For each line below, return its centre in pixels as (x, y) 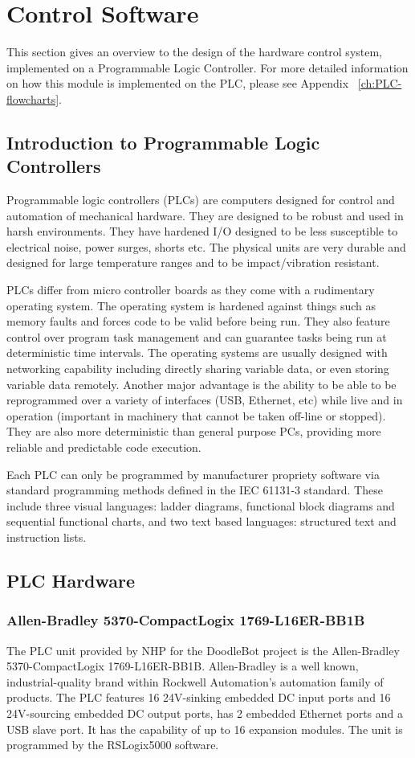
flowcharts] (33, 98)
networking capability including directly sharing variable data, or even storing (198, 369)
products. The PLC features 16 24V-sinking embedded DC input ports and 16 (199, 697)
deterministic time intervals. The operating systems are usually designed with (197, 352)
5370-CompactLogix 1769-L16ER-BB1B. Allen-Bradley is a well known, (183, 666)
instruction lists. (47, 537)
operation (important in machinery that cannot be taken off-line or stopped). (196, 415)
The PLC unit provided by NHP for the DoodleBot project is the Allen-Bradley (203, 650)
